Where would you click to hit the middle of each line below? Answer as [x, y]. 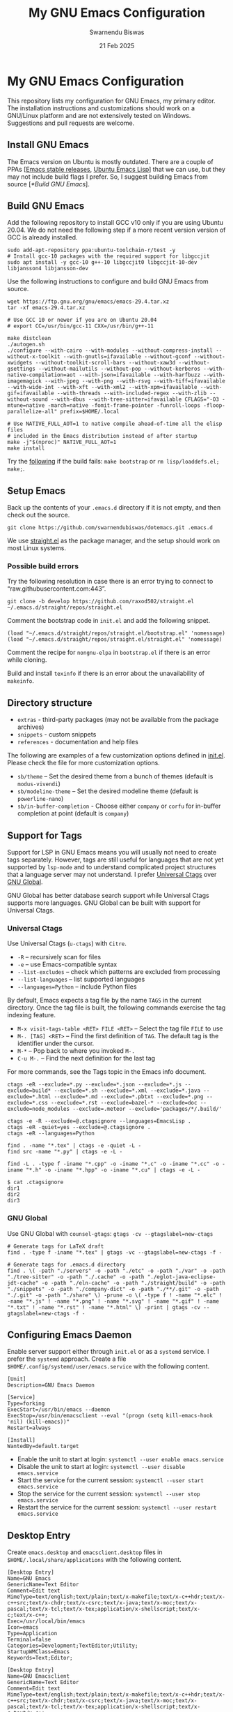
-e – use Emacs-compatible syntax [67, 964]
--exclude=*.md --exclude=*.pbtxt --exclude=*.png [129, 1097]
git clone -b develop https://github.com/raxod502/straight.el [101, 602]
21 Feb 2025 [117, 45]
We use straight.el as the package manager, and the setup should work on [114, 541]
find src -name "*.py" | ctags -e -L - [65, 1152]
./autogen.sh [26, 345]
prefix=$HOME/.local [90, 412]
